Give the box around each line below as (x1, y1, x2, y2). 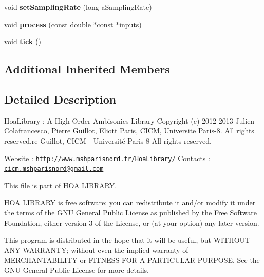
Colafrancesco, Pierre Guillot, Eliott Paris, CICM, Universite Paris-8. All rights (4, 125, 254, 136)
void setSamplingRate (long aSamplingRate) (4, 2, 152, 12)
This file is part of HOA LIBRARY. (4, 180, 117, 190)
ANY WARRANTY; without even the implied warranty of (4, 244, 188, 255)
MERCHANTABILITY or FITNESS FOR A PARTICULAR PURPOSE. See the (4, 254, 260, 265)
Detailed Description (4, 91, 117, 107)
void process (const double (4, 18, 91, 29)
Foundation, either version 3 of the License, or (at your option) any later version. (4, 217, 259, 228)
